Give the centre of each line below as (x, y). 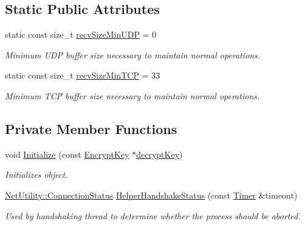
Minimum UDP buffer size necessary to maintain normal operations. (133, 55)
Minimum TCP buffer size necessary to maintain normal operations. (132, 95)
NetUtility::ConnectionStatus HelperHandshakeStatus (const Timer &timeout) (151, 195)
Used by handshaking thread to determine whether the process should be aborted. (153, 215)
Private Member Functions (91, 128)
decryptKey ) (159, 154)
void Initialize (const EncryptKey (67, 154)
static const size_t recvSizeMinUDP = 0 (81, 34)
